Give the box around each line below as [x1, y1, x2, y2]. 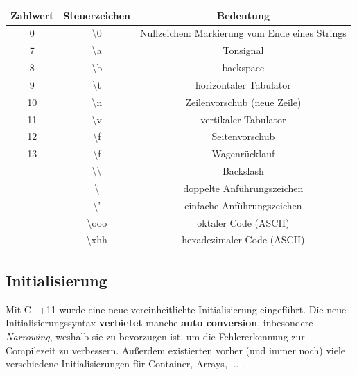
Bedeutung [216, 8, 270, 22]
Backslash [222, 164, 264, 178]
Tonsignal [223, 43, 264, 58]
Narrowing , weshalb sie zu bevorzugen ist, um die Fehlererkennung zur [6, 329, 305, 343]
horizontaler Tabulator [195, 77, 291, 91]
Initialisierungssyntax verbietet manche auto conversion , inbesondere [6, 315, 313, 330]
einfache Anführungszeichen [184, 198, 302, 212]
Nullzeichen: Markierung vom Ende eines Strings [140, 26, 347, 40]
